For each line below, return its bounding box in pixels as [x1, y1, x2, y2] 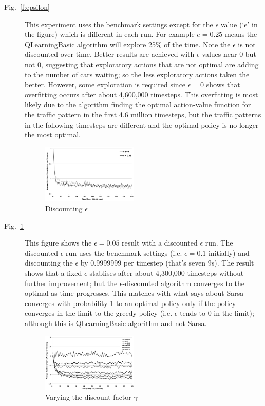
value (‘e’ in [220, 18, 258, 29]
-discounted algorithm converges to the [122, 277, 244, 288]
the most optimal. [25, 129, 81, 140]
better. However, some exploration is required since [25, 79, 186, 90]
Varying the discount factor [45, 391, 131, 402]
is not [238, 38, 256, 49]
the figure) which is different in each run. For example [25, 29, 195, 39]
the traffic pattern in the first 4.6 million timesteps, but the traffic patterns [25, 109, 261, 119]
